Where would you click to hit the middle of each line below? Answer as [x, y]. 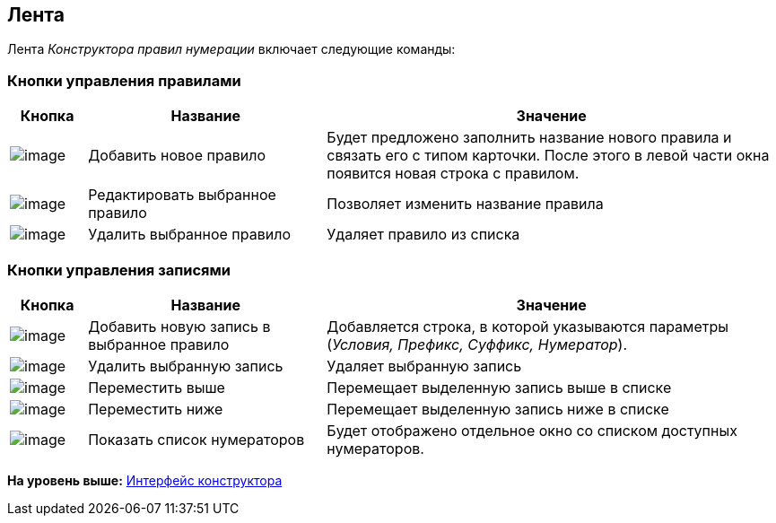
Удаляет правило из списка [423, 235]
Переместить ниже [156, 409]
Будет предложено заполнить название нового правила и [529, 138]
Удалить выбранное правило [189, 235]
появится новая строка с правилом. [453, 174]
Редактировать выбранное [182, 195]
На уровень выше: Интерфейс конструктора [145, 480]
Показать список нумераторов [196, 439]
